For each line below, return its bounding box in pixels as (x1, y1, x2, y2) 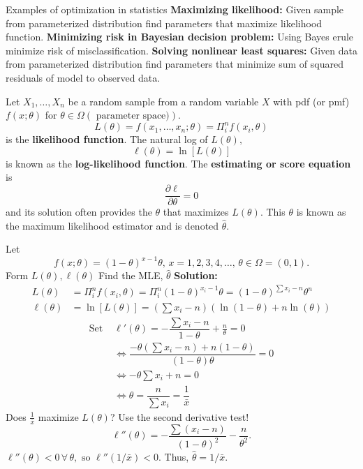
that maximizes (163, 204, 229, 219)
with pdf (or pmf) (273, 94, 350, 108)
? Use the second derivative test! (110, 409, 249, 424)
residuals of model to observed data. (6, 70, 161, 84)
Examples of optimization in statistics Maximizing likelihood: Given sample (6, 2, 344, 16)
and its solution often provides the (6, 204, 152, 219)
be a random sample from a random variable (68, 94, 259, 108)
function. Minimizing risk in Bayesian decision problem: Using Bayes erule (6, 29, 354, 44)
